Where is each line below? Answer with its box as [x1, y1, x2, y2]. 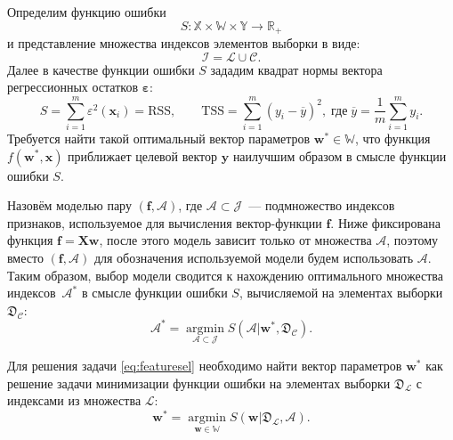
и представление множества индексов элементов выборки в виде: [7, 34, 360, 53]
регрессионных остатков [7, 77, 139, 96]
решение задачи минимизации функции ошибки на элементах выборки [7, 373, 391, 392]
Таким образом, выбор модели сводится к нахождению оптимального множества [7, 265, 443, 284]
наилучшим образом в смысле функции [232, 146, 447, 165]
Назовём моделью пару [7, 196, 132, 215]
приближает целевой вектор [68, 146, 218, 165]
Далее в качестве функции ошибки [7, 60, 195, 78]
